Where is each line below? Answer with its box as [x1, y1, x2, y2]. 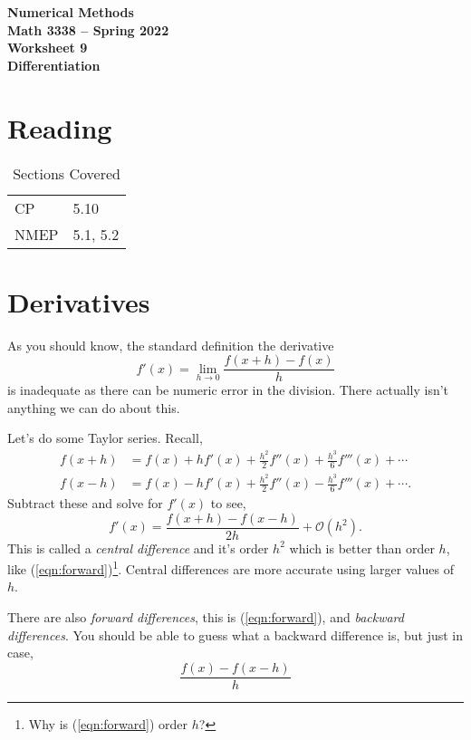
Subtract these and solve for [7, 493, 163, 512]
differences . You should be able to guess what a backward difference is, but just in [7, 625, 463, 644]
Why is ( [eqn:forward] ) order [28, 714, 188, 733]
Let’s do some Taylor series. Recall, [7, 428, 203, 447]
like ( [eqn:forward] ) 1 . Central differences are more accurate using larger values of [7, 557, 454, 578]
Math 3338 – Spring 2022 [7, 20, 169, 39]
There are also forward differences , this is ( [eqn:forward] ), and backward [7, 608, 404, 627]
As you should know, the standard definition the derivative [7, 335, 334, 354]
